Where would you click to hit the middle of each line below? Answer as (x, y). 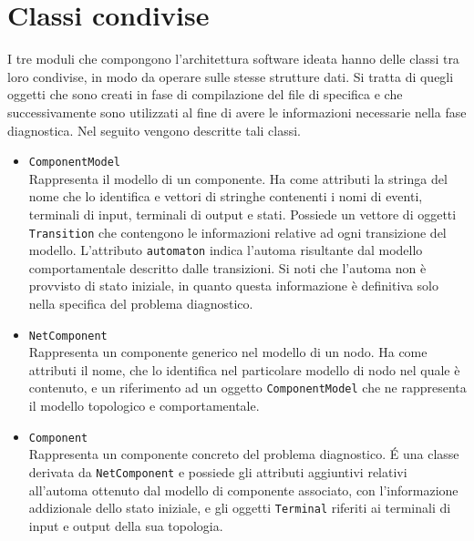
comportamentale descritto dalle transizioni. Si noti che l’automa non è (227, 267)
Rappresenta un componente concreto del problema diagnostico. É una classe (244, 454)
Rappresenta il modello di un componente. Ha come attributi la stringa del (238, 178)
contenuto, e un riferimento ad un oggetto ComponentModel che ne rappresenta (247, 388)
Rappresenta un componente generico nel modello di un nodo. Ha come (228, 352)
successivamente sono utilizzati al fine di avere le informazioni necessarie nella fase (237, 112)
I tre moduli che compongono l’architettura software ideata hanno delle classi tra (233, 59)
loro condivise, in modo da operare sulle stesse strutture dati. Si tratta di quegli (231, 76)
